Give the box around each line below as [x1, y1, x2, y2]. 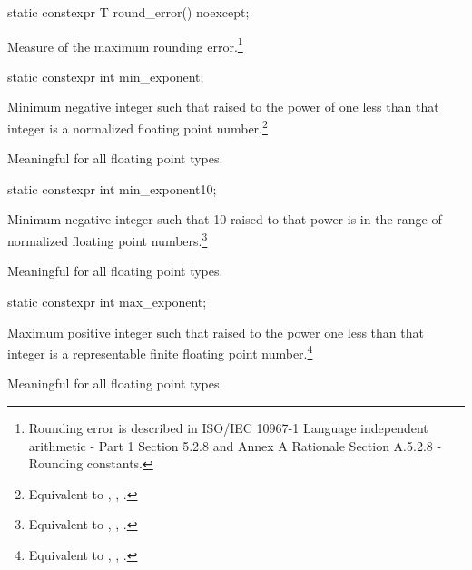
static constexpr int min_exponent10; [7, 179, 217, 198]
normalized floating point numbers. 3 [7, 229, 208, 250]
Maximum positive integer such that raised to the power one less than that [7, 322, 424, 341]
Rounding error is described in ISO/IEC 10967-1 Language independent [28, 418, 428, 437]
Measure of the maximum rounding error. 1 [7, 34, 243, 55]
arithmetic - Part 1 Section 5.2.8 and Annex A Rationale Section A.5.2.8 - [28, 436, 442, 455]
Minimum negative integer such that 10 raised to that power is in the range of [7, 210, 442, 229]
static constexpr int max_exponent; [7, 291, 207, 310]
